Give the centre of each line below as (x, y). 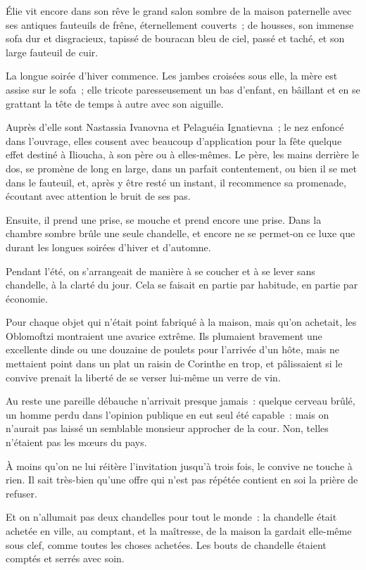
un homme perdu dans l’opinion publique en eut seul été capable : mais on (168, 414)
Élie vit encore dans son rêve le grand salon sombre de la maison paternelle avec (179, 11)
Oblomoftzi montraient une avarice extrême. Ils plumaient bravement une (164, 335)
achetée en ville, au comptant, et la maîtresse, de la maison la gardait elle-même (179, 531)
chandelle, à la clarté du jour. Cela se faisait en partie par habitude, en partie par (182, 285)
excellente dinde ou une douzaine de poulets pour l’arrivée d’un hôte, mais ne (172, 349)
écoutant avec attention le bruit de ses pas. (98, 196)
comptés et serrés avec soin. (65, 558)
